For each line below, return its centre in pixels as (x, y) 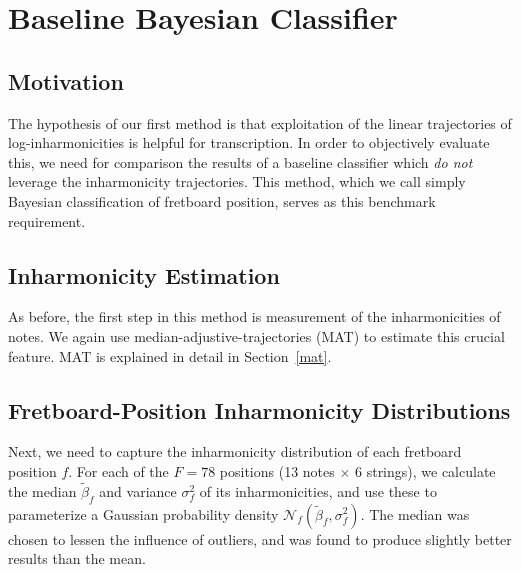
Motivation (66, 80)
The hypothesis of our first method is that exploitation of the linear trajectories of (260, 122)
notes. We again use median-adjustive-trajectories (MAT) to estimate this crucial (256, 335)
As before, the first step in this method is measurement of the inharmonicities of (254, 316)
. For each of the (118, 470)
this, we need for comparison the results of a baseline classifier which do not (240, 161)
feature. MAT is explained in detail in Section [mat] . (170, 355)
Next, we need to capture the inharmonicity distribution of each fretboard (235, 451)
